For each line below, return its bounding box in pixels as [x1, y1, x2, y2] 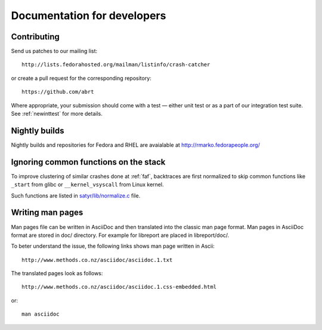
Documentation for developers [11, 9, 166, 22]
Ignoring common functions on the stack [11, 157, 166, 167]
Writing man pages [11, 208, 83, 218]
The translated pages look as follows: [11, 270, 103, 277]
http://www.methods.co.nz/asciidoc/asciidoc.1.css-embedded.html [21, 283, 217, 291]
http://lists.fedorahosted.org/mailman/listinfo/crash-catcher [21, 61, 210, 68]
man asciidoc [21, 311, 60, 317]
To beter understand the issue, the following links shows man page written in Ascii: [11, 242, 215, 250]
